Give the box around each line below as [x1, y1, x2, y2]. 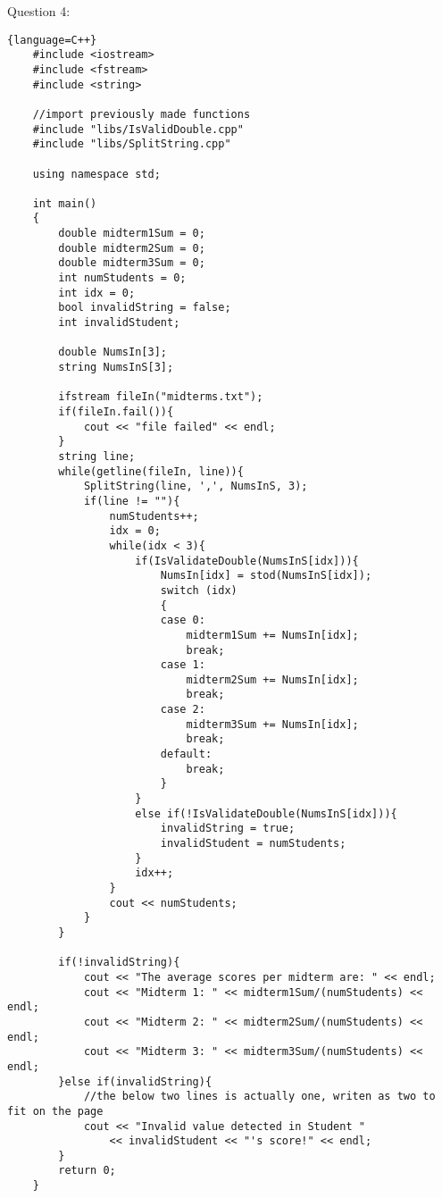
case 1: [160, 658, 205, 672]
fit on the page [7, 1104, 104, 1118]
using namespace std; [32, 167, 161, 180]
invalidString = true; [160, 822, 296, 835]
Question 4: [7, 2, 71, 20]
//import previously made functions [32, 107, 251, 121]
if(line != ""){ [83, 494, 180, 507]
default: [160, 748, 213, 761]
